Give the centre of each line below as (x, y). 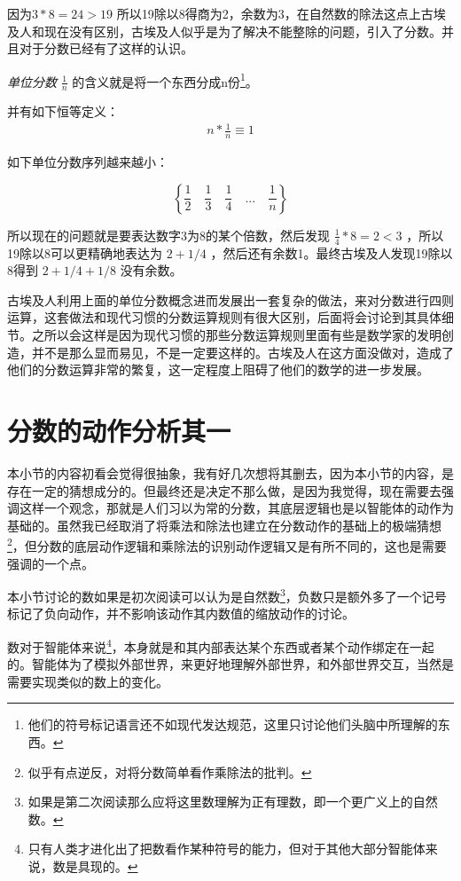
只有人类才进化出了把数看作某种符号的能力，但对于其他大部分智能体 (227, 849)
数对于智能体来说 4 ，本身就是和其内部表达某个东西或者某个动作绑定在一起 (221, 645)
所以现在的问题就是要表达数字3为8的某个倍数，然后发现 (168, 235)
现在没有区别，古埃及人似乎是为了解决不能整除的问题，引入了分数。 (242, 31)
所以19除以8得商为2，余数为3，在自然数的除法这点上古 (275, 13)
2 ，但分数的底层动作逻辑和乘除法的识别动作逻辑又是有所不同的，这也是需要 (227, 544)
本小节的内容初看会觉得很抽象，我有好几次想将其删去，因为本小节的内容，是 (230, 472)
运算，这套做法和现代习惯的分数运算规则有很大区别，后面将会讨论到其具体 (224, 317)
